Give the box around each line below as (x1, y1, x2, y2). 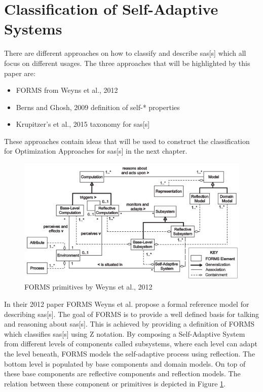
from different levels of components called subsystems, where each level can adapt (4, 338, 257, 349)
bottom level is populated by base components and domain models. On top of (4, 358, 246, 369)
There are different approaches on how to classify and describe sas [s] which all (4, 48, 246, 58)
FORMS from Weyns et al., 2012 (16, 85, 118, 95)
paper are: (4, 67, 35, 78)
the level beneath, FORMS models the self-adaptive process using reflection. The (4, 348, 255, 359)
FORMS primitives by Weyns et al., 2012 (24, 281, 153, 292)
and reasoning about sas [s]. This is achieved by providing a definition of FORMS (4, 318, 255, 329)
